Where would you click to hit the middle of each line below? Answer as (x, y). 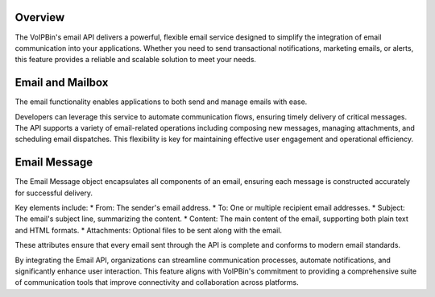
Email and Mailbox (62, 83)
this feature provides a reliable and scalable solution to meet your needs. (136, 60)
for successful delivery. (54, 193)
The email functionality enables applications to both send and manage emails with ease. (161, 102)
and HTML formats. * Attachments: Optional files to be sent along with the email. (148, 230)
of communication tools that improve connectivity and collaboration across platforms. (157, 282)
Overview (40, 17)
